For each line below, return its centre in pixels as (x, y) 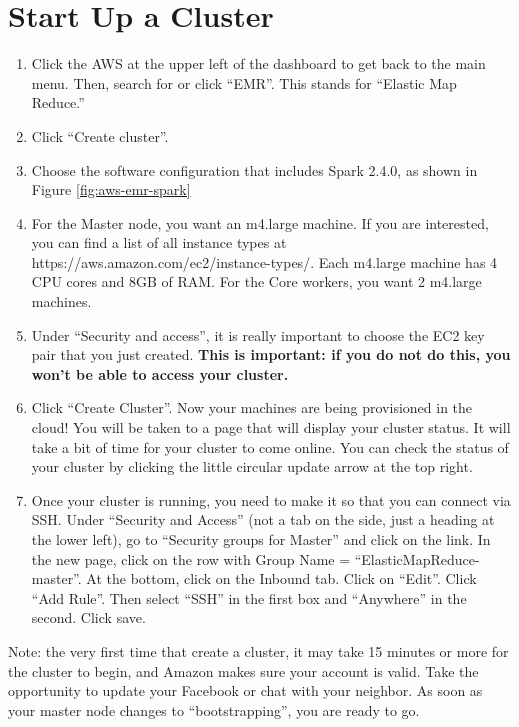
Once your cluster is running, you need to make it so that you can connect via (271, 499)
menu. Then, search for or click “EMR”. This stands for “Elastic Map (244, 82)
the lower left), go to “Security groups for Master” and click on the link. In (261, 539)
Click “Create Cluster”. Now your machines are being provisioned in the (252, 407)
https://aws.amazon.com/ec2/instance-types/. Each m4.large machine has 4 (264, 261)
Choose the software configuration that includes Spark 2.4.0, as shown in (254, 169)
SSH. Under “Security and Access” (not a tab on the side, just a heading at (263, 519)
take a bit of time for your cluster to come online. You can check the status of (270, 446)
